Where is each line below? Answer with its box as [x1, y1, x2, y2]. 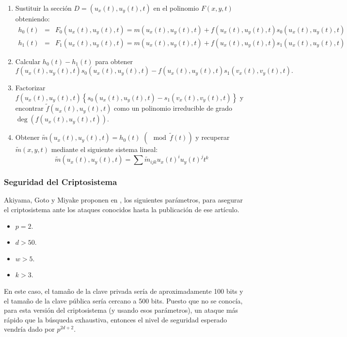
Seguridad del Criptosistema [4, 176, 117, 188]
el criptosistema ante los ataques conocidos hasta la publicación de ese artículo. [4, 204, 239, 214]
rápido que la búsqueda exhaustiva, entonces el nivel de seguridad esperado [4, 314, 227, 324]
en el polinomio [153, 3, 199, 13]
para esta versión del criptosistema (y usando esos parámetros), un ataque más [4, 305, 238, 315]
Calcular [15, 56, 41, 66]
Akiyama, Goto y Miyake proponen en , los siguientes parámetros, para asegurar [4, 195, 243, 205]
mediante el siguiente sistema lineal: [51, 144, 158, 154]
